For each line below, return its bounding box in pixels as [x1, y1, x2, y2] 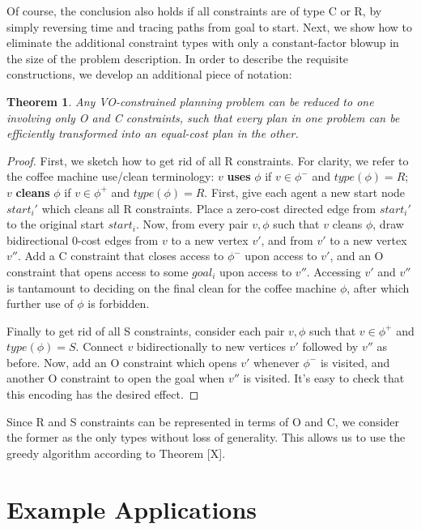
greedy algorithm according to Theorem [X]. [6, 444, 226, 461]
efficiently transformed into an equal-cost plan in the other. [6, 125, 299, 142]
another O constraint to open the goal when [6, 370, 225, 387]
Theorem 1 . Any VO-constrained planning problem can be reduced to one [6, 92, 374, 109]
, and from [261, 231, 313, 248]
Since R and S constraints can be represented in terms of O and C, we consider [6, 412, 399, 430]
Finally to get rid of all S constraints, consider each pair [6, 322, 285, 339]
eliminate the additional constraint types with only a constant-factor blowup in [6, 34, 399, 51]
